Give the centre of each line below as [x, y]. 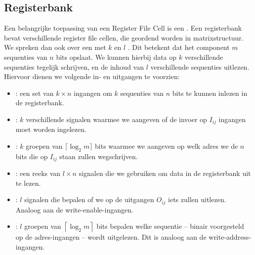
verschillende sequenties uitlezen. [200, 66]
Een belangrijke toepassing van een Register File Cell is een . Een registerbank [123, 28]
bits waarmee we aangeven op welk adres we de [167, 146]
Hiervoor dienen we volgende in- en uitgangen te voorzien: [92, 76]
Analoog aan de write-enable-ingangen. [74, 209]
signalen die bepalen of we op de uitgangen [89, 199]
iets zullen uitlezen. [197, 199]
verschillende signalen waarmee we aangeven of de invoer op [116, 119]
